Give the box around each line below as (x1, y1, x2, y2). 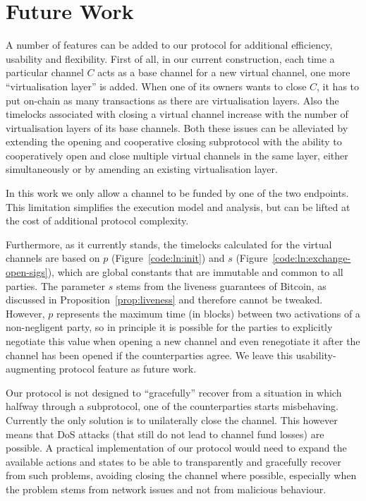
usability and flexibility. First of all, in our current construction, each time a (6, 51, 335, 66)
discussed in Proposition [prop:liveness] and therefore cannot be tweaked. (6, 292, 323, 307)
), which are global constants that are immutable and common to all (47, 265, 343, 279)
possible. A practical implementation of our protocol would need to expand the (6, 440, 347, 455)
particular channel (6, 65, 84, 80)
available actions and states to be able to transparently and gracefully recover (6, 454, 341, 469)
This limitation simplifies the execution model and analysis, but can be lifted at (6, 199, 350, 214)
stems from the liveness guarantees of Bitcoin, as (116, 278, 327, 293)
